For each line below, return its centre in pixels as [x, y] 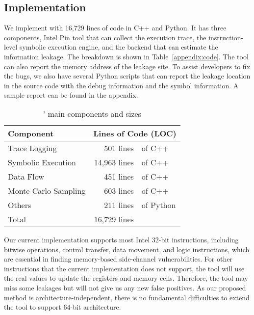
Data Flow [26, 176]
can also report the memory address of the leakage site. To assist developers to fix [127, 66]
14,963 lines [114, 162]
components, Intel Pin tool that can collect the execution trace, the [105, 37]
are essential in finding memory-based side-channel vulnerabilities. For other [118, 259]
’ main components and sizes [92, 113]
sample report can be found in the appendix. [71, 95]
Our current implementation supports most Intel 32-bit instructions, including [121, 239]
